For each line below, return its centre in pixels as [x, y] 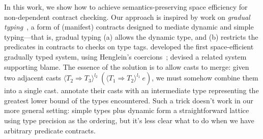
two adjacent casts [33, 78]
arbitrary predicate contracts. [50, 130]
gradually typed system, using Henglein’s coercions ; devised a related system [125, 56]
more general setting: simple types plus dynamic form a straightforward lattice [127, 110]
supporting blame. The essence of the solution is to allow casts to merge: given [127, 66]
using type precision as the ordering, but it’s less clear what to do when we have [129, 120]
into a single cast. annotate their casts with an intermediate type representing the [131, 90]
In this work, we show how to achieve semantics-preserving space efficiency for [126, 7]
